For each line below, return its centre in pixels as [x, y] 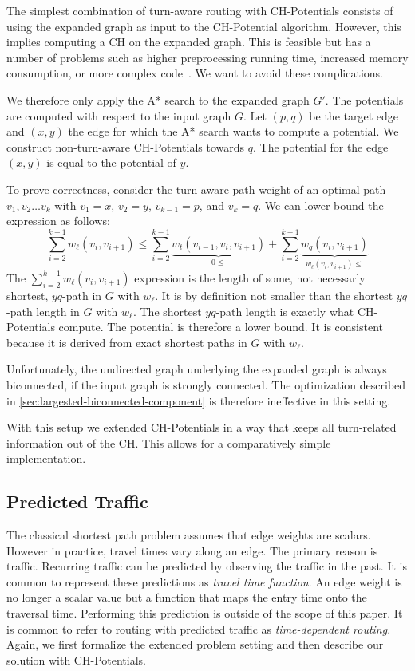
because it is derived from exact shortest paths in [127, 342]
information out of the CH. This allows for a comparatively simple [169, 442]
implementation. [46, 458]
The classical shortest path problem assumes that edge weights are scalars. [189, 535]
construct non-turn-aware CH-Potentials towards [126, 146]
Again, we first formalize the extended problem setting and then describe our [195, 644]
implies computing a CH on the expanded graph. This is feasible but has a [189, 42]
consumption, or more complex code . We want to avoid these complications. [195, 73]
